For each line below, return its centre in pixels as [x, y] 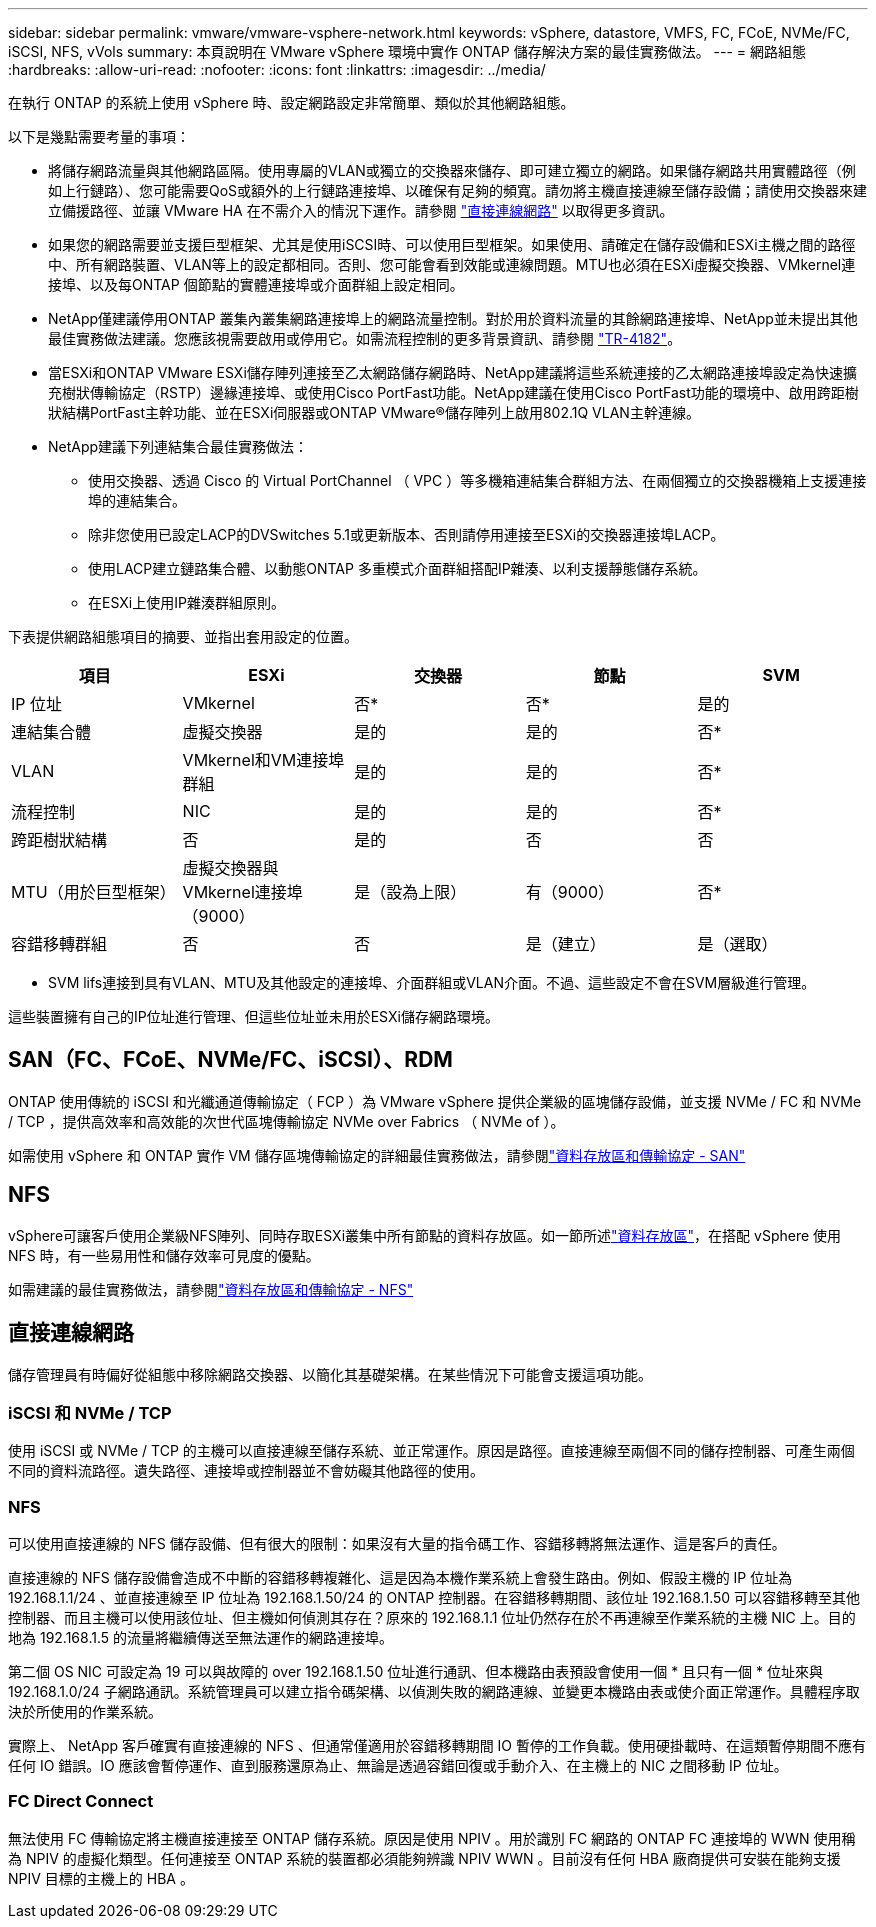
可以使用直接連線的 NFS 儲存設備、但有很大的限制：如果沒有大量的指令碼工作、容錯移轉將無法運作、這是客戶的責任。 [397, 1544]
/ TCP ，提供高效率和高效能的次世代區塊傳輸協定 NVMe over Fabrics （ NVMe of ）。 [286, 1121]
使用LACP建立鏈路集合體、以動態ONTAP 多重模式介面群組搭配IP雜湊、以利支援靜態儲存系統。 [397, 568]
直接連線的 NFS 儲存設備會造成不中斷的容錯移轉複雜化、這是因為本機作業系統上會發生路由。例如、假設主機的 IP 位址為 [400, 1578]
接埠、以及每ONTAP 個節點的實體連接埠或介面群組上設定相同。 [256, 284]
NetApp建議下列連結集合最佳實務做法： [178, 446]
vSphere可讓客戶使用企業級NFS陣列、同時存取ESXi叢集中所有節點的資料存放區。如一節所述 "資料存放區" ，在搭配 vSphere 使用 [425, 1235]
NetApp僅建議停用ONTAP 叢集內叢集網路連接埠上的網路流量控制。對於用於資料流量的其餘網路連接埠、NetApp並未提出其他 [453, 318]
